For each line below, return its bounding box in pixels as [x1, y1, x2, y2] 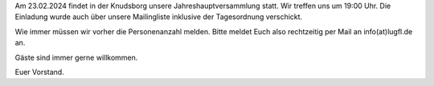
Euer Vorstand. [14, 67, 64, 76]
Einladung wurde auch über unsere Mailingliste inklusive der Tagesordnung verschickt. [14, 12, 303, 21]
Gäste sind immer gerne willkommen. [14, 53, 138, 62]
